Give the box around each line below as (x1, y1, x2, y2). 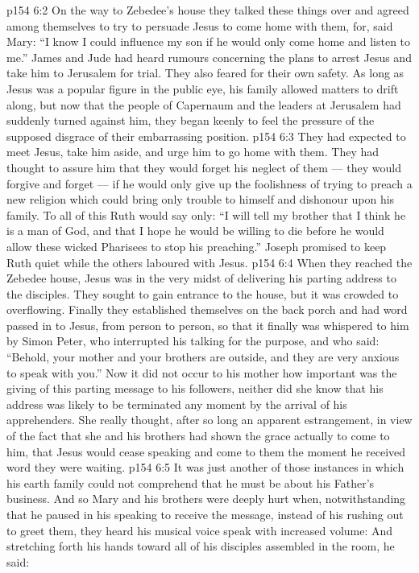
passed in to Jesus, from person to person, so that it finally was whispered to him (6, 316, 409, 333)
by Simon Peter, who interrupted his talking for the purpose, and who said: (6, 332, 380, 349)
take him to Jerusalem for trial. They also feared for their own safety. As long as (6, 64, 404, 81)
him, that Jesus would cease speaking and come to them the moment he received (6, 443, 406, 460)
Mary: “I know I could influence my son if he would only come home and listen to (6, 33, 411, 50)
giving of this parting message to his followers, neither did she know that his (6, 380, 384, 397)
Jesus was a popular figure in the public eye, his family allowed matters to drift (6, 80, 399, 97)
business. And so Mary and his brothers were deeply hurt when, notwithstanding (6, 490, 406, 507)
